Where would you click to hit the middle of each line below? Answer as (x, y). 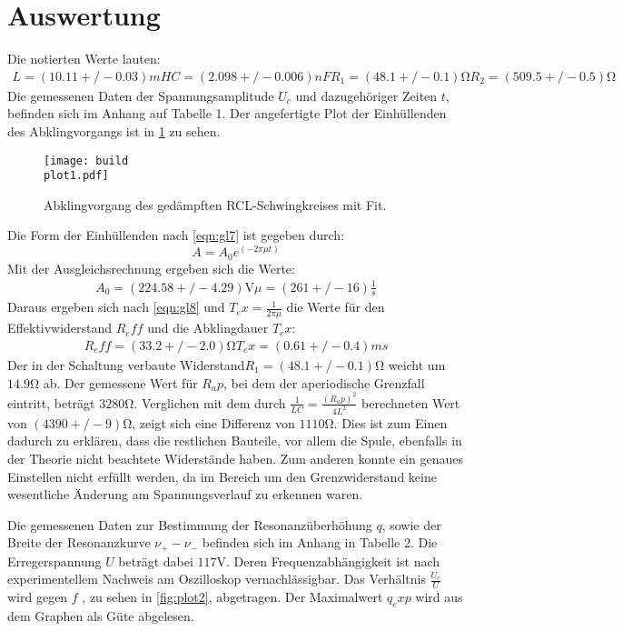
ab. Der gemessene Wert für (120, 382)
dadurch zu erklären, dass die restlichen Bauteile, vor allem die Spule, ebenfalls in (235, 441)
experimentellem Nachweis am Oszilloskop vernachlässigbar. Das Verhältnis (217, 579)
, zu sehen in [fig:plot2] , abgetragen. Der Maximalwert (232, 597)
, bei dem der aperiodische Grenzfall (324, 382)
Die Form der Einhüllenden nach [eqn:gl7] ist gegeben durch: (176, 235)
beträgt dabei (156, 561)
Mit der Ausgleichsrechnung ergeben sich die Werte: (151, 268)
